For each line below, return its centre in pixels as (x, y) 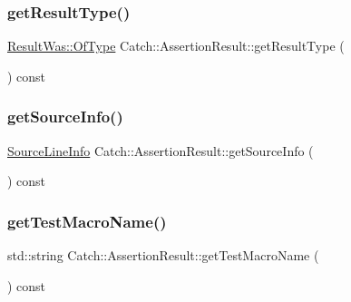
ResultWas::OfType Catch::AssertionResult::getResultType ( (176, 46)
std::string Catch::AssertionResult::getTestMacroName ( (163, 255)
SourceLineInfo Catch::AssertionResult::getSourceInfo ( (161, 150)
